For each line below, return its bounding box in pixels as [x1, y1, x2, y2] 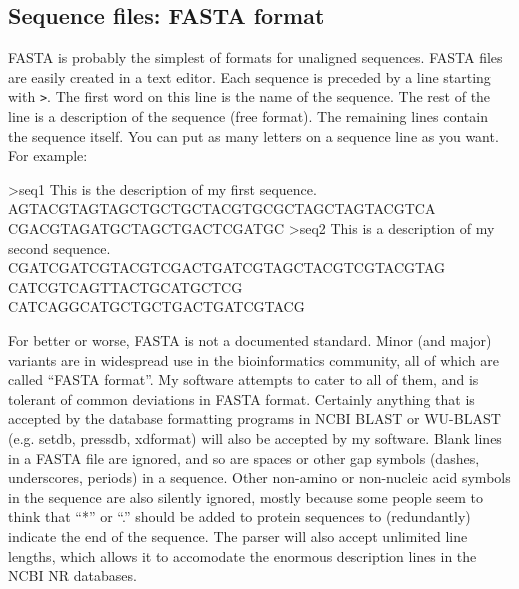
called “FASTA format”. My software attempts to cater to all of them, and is [8, 369, 479, 390]
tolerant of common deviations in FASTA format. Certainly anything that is [8, 388, 475, 409]
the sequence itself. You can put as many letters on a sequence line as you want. [8, 125, 499, 146]
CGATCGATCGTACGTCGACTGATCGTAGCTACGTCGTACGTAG [8, 257, 446, 278]
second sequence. [8, 237, 111, 258]
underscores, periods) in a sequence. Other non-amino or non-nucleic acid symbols [8, 467, 511, 488]
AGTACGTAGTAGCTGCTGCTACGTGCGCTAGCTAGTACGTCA [8, 198, 436, 219]
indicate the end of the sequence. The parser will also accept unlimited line [8, 525, 468, 546]
